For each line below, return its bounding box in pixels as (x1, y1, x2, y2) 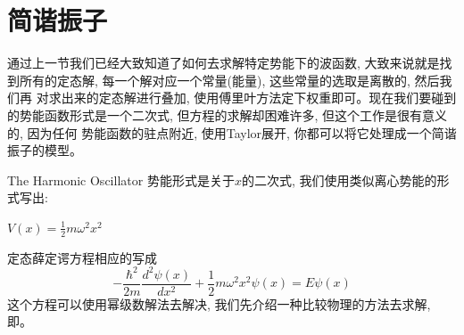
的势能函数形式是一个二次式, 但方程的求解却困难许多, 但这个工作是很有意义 (7, 105, 448, 124)
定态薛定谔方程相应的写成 (7, 248, 157, 266)
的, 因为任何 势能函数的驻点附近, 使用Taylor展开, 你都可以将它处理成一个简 (7, 123, 444, 142)
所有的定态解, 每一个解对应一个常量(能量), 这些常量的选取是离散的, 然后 (19, 70, 440, 89)
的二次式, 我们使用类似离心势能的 (241, 170, 437, 189)
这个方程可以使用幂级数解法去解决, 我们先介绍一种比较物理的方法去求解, (7, 294, 431, 313)
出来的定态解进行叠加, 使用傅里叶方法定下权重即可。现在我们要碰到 (61, 88, 457, 107)
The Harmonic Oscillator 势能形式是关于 (7, 170, 235, 189)
